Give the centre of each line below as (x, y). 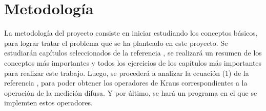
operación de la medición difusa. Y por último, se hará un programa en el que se (131, 92)
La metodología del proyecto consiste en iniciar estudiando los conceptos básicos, (131, 33)
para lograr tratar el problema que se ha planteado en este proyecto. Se (116, 43)
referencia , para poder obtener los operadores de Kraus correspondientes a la (126, 83)
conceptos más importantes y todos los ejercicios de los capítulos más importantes (133, 62)
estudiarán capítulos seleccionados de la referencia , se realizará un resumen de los (133, 53)
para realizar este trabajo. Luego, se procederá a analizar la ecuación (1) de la (127, 73)
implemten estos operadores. (48, 103)
